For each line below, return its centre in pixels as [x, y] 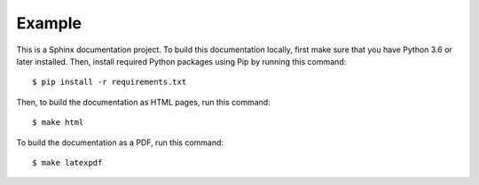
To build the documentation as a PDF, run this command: [120, 143]
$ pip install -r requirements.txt [110, 82]
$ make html [58, 123]
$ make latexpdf [67, 162]
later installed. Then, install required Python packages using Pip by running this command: [181, 61]
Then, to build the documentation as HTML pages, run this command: [143, 102]
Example [49, 23]
